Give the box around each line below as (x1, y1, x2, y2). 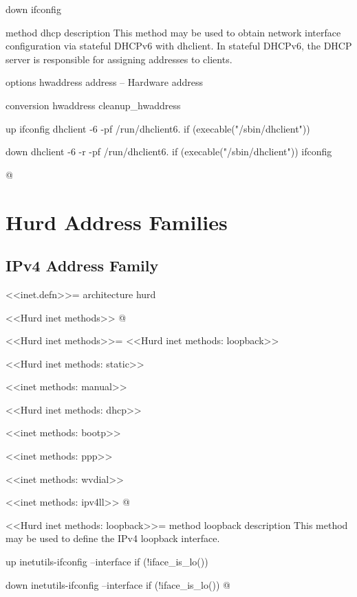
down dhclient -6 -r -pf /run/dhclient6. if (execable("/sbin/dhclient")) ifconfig (6, 144, 332, 159)
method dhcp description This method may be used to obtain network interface (6, 25, 341, 39)
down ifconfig (6, 2, 61, 16)
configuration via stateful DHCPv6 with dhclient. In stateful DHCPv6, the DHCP (6, 38, 352, 53)
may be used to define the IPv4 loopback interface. (6, 531, 220, 545)
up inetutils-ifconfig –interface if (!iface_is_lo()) (6, 554, 208, 569)
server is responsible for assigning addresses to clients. (6, 52, 232, 66)
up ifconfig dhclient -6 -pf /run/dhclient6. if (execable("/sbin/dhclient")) (6, 121, 310, 135)
